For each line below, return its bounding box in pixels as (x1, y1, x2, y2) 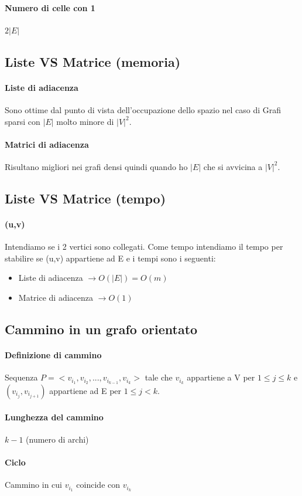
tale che (145, 371, 173, 383)
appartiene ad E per (49, 384, 122, 396)
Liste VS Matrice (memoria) (5, 52, 181, 70)
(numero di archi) (26, 433, 89, 445)
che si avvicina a (203, 160, 263, 172)
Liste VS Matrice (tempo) (5, 189, 166, 207)
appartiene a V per (187, 371, 255, 383)
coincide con (76, 478, 121, 491)
